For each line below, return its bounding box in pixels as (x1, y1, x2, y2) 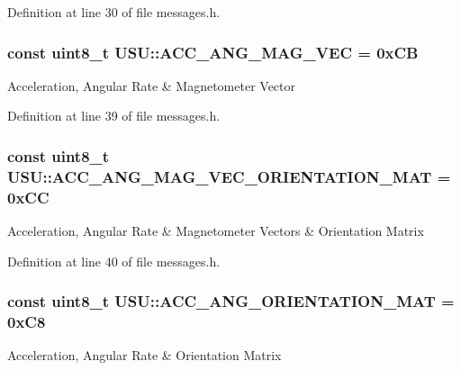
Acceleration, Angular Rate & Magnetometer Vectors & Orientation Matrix (7, 221, 424, 240)
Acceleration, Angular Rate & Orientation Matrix (7, 346, 282, 365)
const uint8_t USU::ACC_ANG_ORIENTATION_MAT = (7, 290, 455, 312)
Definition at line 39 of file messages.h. (7, 106, 221, 125)
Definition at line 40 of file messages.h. (7, 251, 221, 270)
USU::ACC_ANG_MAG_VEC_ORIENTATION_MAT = (7, 165, 451, 187)
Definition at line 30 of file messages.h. (7, 3, 221, 21)
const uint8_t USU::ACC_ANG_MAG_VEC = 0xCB (7, 41, 419, 63)
